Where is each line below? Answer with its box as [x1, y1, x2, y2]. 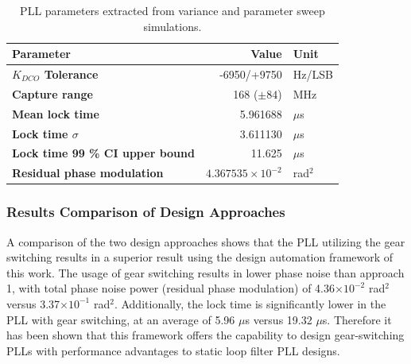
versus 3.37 [6, 295, 60, 312]
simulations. [143, 17, 202, 34]
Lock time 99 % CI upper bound [12, 145, 195, 161]
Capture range [12, 85, 93, 102]
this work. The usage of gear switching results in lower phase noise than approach [6, 264, 405, 281]
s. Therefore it [322, 311, 392, 327]
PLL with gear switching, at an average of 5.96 [6, 311, 235, 327]
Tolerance [44, 66, 99, 83]
